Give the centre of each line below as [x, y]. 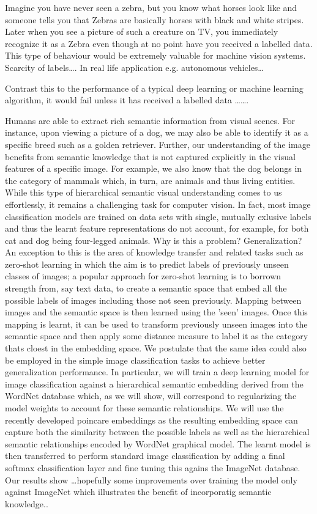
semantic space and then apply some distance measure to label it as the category [157, 336]
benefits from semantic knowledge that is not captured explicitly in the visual [150, 156]
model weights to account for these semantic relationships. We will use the [144, 408]
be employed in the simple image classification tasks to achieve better [135, 360]
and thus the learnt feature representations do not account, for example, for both [157, 228]
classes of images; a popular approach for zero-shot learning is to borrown [143, 276]
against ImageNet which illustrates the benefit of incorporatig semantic [138, 492]
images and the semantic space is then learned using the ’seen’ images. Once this [156, 312]
